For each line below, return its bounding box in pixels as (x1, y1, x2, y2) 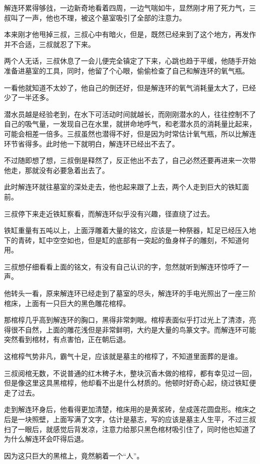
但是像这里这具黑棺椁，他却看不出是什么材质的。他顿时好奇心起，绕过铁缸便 (4, 377, 256, 388)
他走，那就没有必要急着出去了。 (4, 164, 109, 175)
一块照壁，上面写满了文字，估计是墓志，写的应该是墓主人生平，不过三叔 (17, 414, 256, 424)
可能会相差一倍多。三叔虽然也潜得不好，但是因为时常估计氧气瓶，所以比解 (4, 128, 249, 138)
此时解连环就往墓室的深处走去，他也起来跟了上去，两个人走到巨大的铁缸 (4, 181, 242, 192)
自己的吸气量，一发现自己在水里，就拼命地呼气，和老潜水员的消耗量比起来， (4, 118, 256, 129)
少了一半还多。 (4, 92, 53, 102)
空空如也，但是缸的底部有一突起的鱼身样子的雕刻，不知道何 (52, 234, 249, 245)
